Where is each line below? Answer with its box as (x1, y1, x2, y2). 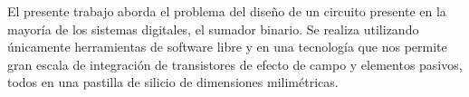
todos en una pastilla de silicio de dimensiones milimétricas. (7, 73, 339, 92)
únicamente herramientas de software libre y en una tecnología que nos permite (7, 37, 447, 56)
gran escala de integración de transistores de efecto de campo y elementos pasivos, (7, 54, 463, 73)
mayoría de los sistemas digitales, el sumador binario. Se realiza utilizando (7, 19, 419, 38)
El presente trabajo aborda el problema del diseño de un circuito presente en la (7, 2, 446, 20)
